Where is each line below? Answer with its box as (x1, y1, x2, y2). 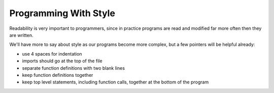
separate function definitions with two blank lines (22, 65, 125, 71)
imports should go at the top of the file (22, 58, 102, 64)
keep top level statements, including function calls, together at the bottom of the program (22, 79, 209, 85)
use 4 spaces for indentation (22, 51, 82, 57)
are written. (9, 32, 33, 38)
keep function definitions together (22, 72, 93, 78)
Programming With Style (9, 8, 115, 19)
